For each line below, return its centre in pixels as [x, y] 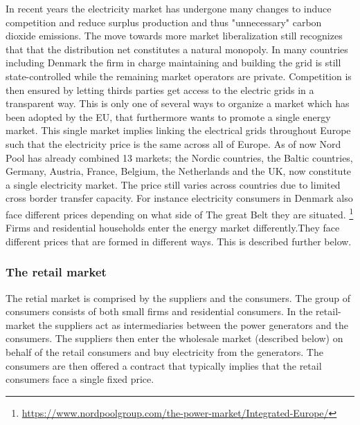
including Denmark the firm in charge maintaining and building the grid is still [173, 63]
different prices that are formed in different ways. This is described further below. [179, 241]
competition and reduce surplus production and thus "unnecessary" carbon [164, 22]
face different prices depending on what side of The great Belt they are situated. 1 [180, 213]
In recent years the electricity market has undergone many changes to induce [169, 8]
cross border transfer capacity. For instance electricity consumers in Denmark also [179, 198]
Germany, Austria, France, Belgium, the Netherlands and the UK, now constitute [179, 171]
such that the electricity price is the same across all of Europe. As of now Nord [173, 143]
